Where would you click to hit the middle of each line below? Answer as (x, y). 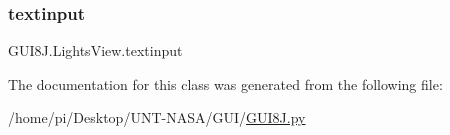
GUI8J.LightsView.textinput (95, 50)
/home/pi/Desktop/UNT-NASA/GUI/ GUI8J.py (157, 117)
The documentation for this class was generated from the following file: (225, 83)
